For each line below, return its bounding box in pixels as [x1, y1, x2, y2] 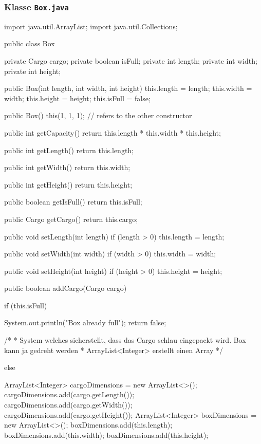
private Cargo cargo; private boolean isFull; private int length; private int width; [4, 55, 257, 66]
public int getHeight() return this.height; [4, 179, 133, 190]
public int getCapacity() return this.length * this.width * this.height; [4, 127, 221, 138]
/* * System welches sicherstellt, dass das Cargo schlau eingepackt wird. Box [4, 335, 246, 345]
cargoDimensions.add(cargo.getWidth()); [4, 399, 133, 410]
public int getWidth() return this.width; [4, 162, 130, 173]
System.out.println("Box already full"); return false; [4, 317, 166, 328]
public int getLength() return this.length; [4, 144, 134, 155]
